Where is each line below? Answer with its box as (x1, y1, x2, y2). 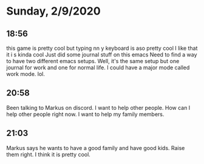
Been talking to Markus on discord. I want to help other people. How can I (6, 104, 191, 111)
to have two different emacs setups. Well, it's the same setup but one (6, 58, 180, 64)
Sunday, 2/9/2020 (6, 4, 101, 18)
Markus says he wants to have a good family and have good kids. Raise (6, 144, 185, 151)
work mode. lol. (6, 70, 46, 77)
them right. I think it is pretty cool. (6, 151, 91, 158)
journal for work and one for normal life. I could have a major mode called (6, 64, 190, 71)
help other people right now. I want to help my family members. (6, 111, 165, 118)
